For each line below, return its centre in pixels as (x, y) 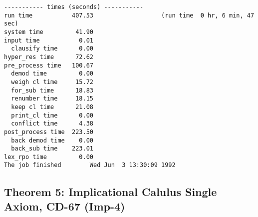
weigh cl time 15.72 (52, 82)
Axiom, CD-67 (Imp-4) (65, 206)
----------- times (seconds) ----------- (74, 7)
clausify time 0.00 (52, 49)
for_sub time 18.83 (52, 90)
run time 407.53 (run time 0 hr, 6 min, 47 (129, 15)
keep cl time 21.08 (52, 107)
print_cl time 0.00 (52, 115)
